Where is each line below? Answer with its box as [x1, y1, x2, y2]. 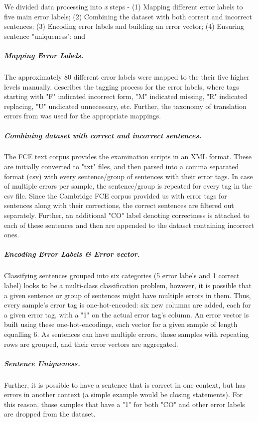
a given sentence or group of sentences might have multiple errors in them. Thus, [4, 290, 251, 300]
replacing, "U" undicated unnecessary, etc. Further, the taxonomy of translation [4, 101, 247, 111]
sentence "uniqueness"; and [4, 30, 86, 41]
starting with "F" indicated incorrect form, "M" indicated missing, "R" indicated [4, 91, 248, 102]
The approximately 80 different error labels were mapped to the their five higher [4, 71, 250, 82]
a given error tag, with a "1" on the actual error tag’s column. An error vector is [4, 309, 249, 319]
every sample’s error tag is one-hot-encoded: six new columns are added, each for [4, 300, 251, 310]
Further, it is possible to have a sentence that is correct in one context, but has [4, 379, 246, 390]
